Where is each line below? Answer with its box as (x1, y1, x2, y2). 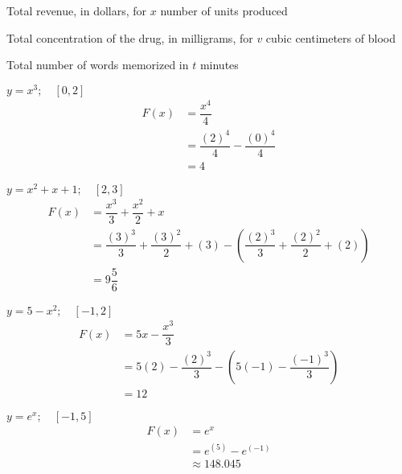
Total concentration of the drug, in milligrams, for (6, 29, 253, 46)
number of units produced (160, 2, 288, 19)
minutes (199, 56, 239, 73)
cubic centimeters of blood (265, 29, 396, 46)
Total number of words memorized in (6, 56, 189, 73)
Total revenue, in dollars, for (6, 2, 147, 19)
